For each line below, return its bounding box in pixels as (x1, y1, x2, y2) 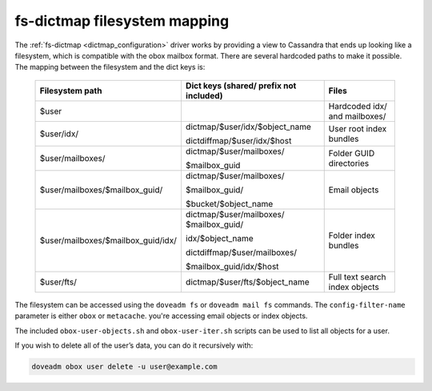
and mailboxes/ (328, 111, 386, 122)
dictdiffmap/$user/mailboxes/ (185, 247, 298, 258)
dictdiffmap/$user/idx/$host (185, 135, 292, 146)
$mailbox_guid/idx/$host (185, 260, 279, 272)
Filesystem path (39, 85, 102, 96)
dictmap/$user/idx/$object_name (185, 121, 311, 132)
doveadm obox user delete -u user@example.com (31, 361, 218, 371)
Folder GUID (328, 147, 375, 159)
